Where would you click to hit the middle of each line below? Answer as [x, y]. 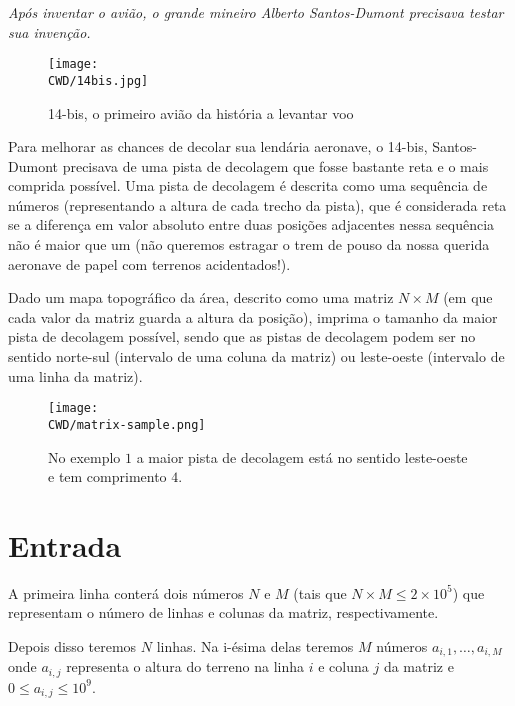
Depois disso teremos [72, 646]
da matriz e [418, 666]
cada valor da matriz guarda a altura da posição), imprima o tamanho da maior [253, 316]
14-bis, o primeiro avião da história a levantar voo [201, 112]
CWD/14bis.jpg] [98, 80]
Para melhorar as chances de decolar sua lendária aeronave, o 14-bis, [218, 146]
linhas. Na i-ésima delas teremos [255, 646]
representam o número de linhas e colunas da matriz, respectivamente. [223, 612]
